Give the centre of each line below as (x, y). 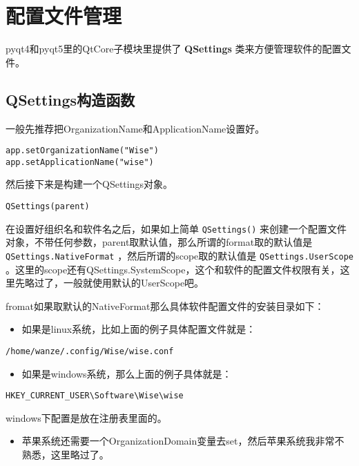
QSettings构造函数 (70, 99)
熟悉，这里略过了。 (65, 455)
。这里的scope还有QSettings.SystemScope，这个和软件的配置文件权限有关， (173, 269)
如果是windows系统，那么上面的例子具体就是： (127, 373)
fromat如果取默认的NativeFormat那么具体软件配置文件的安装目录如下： (165, 305)
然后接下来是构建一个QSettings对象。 (89, 184)
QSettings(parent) (48, 207)
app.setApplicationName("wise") (80, 162)
